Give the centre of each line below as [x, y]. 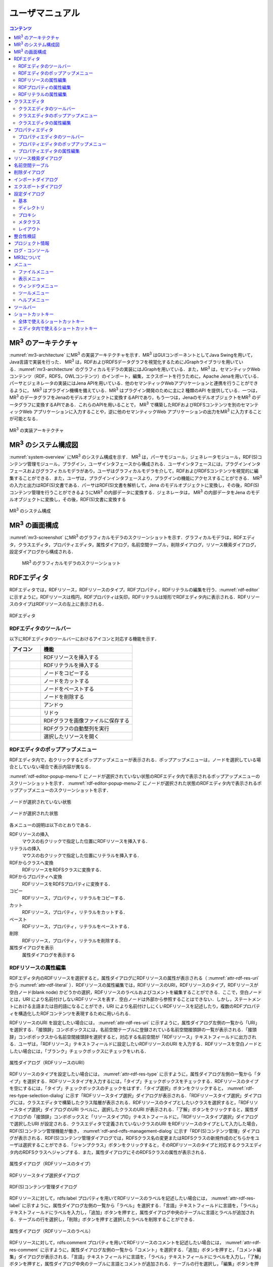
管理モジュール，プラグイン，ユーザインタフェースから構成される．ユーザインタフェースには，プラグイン [137, 464]
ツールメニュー [34, 293]
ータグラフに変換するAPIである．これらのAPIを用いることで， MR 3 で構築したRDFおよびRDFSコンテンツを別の [125, 404]
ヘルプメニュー [34, 300]
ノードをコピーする [66, 673]
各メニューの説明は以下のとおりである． [51, 825]
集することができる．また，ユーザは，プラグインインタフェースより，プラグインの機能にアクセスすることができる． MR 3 [136, 478]
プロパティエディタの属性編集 [49, 151]
